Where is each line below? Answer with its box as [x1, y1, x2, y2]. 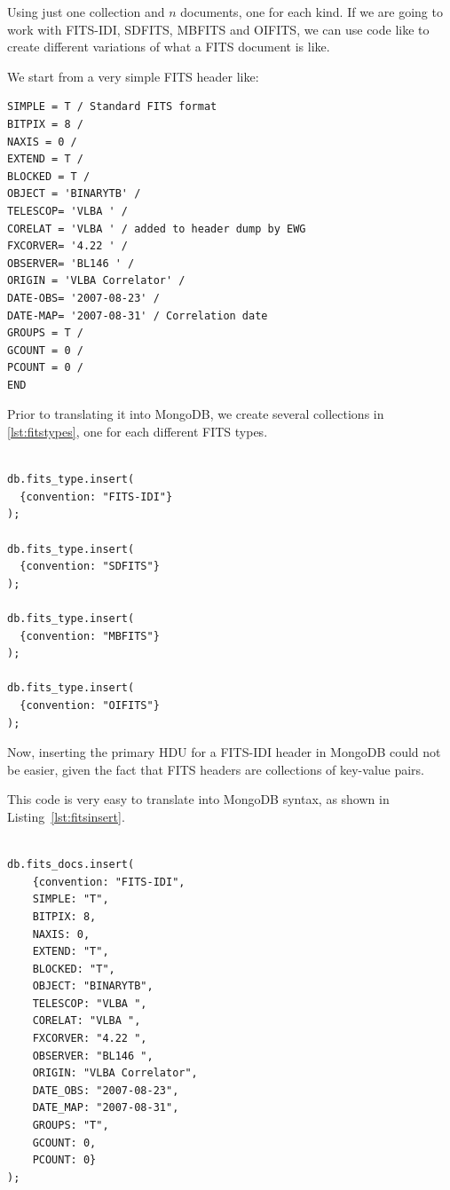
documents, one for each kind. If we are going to [180, 3, 443, 20]
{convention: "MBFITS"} [20, 629, 160, 642]
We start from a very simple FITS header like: [7, 67, 259, 85]
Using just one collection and [7, 3, 165, 20]
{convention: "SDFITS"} [20, 560, 160, 573]
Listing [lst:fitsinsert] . [7, 807, 125, 825]
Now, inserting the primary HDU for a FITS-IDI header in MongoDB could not [7, 743, 441, 761]
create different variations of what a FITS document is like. [7, 37, 330, 56]
